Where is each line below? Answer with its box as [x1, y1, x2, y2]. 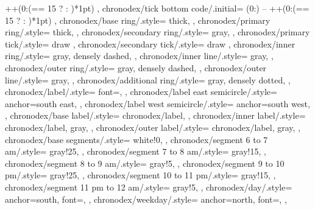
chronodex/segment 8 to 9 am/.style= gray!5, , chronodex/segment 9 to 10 [5, 156, 285, 169]
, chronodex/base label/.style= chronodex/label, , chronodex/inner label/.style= [5, 109, 306, 122]
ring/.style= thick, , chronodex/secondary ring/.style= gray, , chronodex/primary [5, 26, 310, 38]
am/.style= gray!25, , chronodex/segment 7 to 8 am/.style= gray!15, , [5, 145, 266, 158]
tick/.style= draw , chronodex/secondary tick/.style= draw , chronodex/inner [5, 37, 296, 50]
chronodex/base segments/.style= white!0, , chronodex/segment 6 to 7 [5, 133, 268, 145]
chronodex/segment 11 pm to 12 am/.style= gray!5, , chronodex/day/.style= [5, 180, 292, 193]
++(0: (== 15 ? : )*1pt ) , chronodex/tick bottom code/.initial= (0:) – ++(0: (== [5, 2, 310, 14]
